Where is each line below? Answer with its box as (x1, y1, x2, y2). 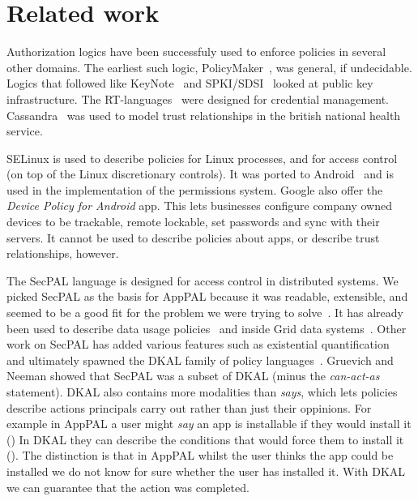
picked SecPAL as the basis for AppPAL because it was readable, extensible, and (6, 288, 408, 305)
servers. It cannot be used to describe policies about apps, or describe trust (6, 229, 380, 246)
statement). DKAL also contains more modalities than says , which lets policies (6, 383, 398, 400)
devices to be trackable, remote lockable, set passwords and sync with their (6, 213, 380, 230)
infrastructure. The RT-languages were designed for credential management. (6, 90, 389, 107)
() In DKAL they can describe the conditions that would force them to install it (6, 430, 404, 447)
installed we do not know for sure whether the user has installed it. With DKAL (6, 462, 406, 479)
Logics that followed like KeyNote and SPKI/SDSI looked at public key (6, 75, 373, 92)
